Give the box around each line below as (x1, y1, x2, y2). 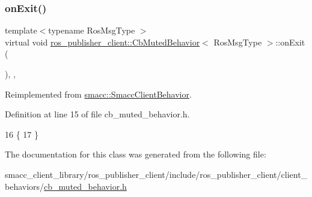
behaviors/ (5, 180, 44, 192)
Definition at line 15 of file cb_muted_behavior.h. (5, 108, 190, 120)
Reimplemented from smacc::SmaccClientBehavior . (5, 87, 192, 100)
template (5, 24, 37, 37)
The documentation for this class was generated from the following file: (5, 148, 266, 160)
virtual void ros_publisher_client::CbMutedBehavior (5, 35, 200, 48)
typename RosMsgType (48, 24, 135, 37)
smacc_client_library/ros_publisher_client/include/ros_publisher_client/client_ (5, 168, 308, 180)
